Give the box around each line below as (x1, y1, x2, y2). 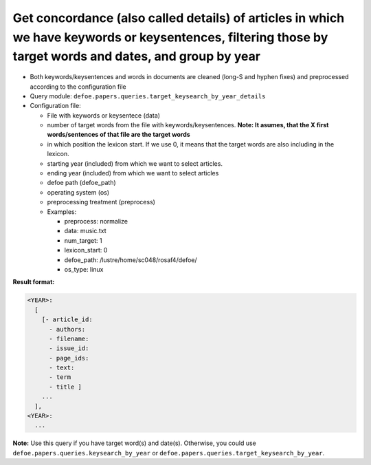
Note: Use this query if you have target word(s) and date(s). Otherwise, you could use (12, 439, 257, 447)
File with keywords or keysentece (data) (47, 111, 161, 120)
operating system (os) (47, 188, 110, 196)
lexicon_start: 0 (64, 246, 108, 255)
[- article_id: (41, 316, 93, 323)
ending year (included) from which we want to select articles (47, 169, 219, 177)
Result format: (12, 278, 55, 286)
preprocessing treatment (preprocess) (47, 198, 156, 206)
